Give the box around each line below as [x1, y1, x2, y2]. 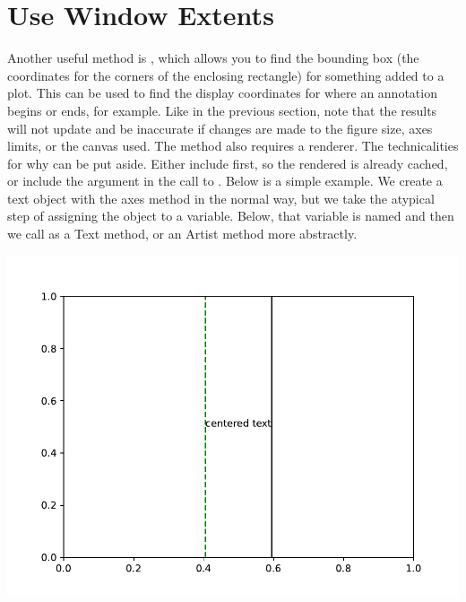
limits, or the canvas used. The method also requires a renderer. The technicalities [7, 136, 459, 155]
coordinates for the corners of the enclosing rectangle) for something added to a [7, 65, 444, 84]
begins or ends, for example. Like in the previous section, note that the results [7, 100, 437, 119]
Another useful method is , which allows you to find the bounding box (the [7, 48, 419, 67]
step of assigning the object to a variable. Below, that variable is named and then [7, 206, 454, 225]
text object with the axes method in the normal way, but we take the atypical [7, 188, 435, 207]
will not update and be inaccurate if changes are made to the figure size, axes [7, 118, 433, 137]
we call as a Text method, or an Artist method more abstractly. [7, 224, 358, 243]
